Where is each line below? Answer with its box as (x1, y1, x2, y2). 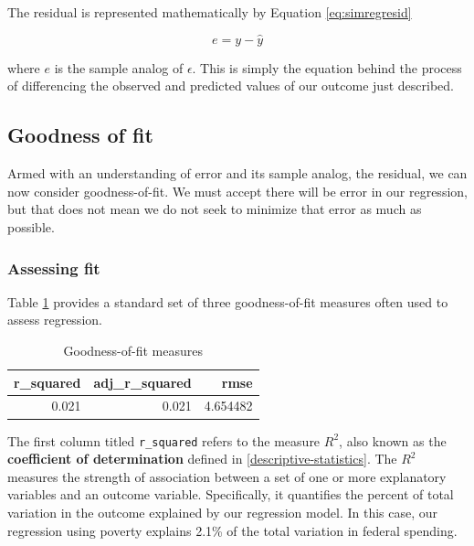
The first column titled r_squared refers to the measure (7, 431, 321, 450)
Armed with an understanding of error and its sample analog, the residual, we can (7, 164, 468, 183)
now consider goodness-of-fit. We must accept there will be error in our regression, (7, 181, 468, 200)
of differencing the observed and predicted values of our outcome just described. (7, 76, 454, 95)
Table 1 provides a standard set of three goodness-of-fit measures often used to (7, 292, 448, 311)
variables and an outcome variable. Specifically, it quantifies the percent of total (7, 485, 454, 504)
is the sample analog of (54, 58, 184, 77)
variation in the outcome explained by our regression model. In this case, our (7, 502, 438, 521)
